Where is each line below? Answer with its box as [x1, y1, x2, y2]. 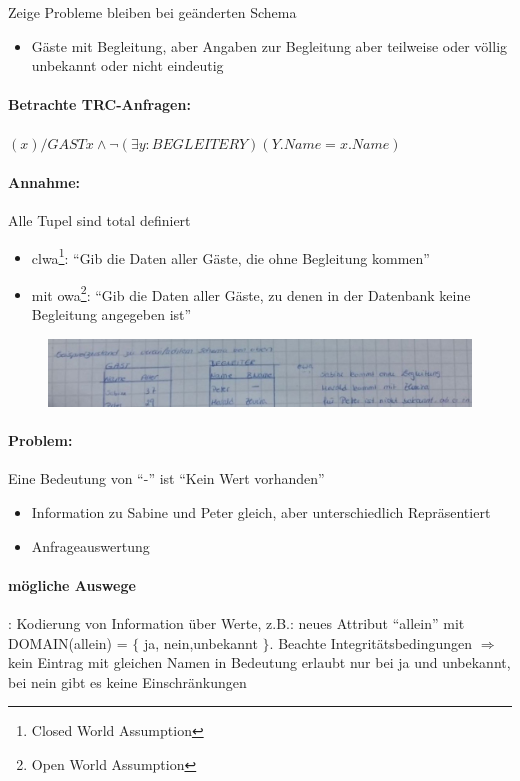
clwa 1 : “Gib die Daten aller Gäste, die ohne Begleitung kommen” [31, 244, 430, 268]
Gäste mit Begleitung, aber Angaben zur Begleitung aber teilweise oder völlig [31, 35, 508, 56]
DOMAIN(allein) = [8, 632, 128, 653]
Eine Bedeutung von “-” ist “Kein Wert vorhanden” [8, 468, 325, 489]
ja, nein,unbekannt [143, 632, 258, 653]
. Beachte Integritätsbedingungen [269, 632, 473, 653]
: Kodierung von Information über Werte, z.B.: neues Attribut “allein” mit [8, 612, 465, 633]
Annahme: [8, 171, 81, 192]
